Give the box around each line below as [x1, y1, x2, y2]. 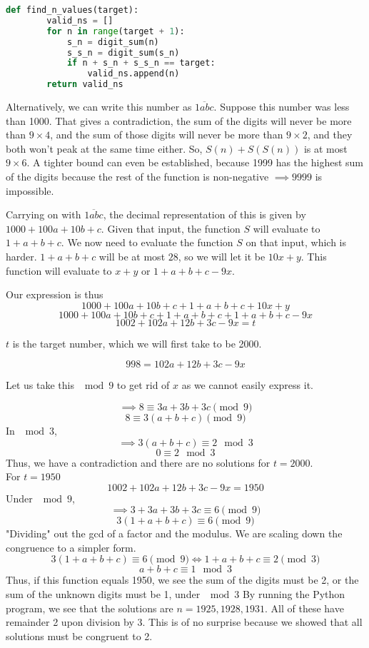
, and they [307, 127, 353, 142]
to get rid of [116, 378, 170, 393]
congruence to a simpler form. [6, 540, 136, 555]
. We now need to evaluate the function [61, 235, 233, 250]
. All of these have [265, 600, 344, 615]
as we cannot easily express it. [181, 378, 313, 393]
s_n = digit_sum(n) [66, 36, 159, 47]
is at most [303, 141, 348, 156]
